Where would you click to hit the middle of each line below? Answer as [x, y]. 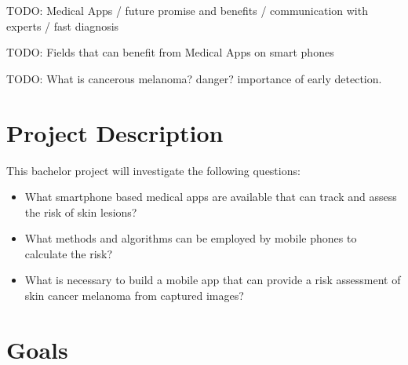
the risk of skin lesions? [81, 212]
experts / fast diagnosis [63, 26]
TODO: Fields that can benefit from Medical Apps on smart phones [170, 52]
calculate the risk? [69, 253]
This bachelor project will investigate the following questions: [153, 170]
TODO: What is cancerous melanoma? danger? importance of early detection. [194, 78]
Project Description [115, 132]
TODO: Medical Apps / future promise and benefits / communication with [187, 10]
